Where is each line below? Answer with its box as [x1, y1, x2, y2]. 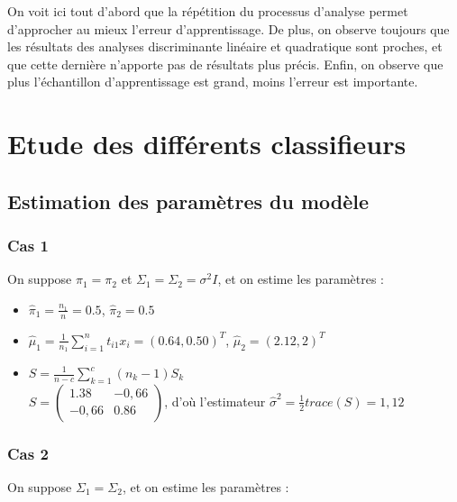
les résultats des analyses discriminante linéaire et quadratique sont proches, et [7, 37, 443, 56]
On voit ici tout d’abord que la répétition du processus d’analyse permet [7, 2, 408, 20]
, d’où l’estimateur [164, 391, 266, 410]
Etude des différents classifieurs [7, 125, 407, 162]
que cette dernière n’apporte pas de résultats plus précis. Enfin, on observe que [7, 54, 443, 73]
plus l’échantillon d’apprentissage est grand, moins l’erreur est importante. [7, 72, 418, 91]
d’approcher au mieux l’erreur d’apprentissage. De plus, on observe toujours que [7, 19, 450, 38]
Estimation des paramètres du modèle [7, 187, 370, 214]
